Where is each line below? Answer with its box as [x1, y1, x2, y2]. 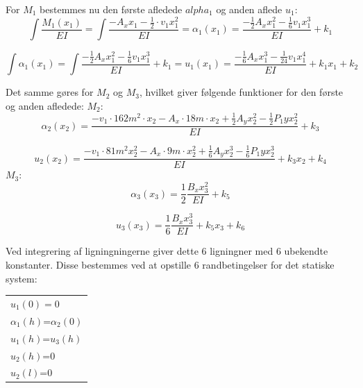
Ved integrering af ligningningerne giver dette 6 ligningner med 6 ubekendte [6, 244, 328, 258]
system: [6, 271, 37, 285]
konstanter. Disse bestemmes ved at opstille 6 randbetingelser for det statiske [6, 258, 335, 272]
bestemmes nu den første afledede [40, 2, 183, 16]
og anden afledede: [6, 98, 84, 112]
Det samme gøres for [6, 85, 94, 99]
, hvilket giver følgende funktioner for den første [139, 85, 344, 99]
